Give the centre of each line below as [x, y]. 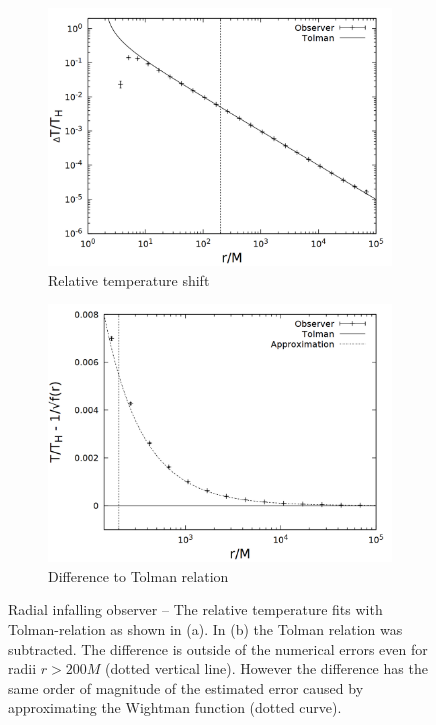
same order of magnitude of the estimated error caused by [186, 687]
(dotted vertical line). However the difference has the [266, 668]
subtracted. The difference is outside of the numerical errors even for [218, 648]
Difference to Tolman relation [138, 575]
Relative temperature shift [129, 279]
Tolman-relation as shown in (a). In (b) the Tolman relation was [205, 628]
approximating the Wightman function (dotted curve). [175, 707]
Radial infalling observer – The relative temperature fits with [195, 609]
